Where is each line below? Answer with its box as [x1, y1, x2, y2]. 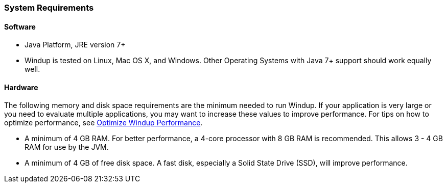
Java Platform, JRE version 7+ [25, 40, 126, 49]
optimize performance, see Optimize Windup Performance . [4, 118, 203, 127]
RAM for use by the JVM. [25, 143, 109, 152]
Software [4, 22, 36, 31]
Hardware [4, 83, 38, 92]
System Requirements [4, 3, 94, 13]
